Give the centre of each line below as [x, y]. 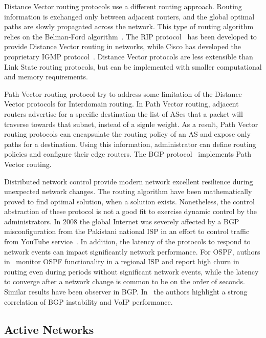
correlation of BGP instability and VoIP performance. [88, 301]
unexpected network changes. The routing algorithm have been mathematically [128, 191]
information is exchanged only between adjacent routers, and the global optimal [129, 16]
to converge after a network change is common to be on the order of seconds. [125, 281]
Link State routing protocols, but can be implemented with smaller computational [133, 66]
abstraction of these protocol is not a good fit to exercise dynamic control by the [130, 211]
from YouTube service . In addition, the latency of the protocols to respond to [127, 241]
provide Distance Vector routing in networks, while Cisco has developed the [123, 46]
